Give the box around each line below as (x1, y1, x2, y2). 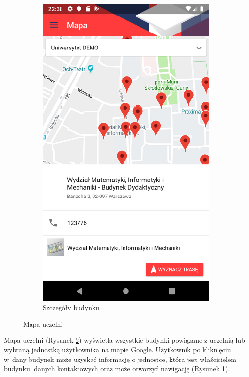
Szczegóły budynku (43, 302, 100, 312)
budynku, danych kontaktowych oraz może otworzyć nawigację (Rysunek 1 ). (4, 363, 230, 374)
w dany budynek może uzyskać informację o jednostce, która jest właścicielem (4, 354, 236, 364)
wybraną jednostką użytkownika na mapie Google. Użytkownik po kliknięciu (4, 344, 231, 354)
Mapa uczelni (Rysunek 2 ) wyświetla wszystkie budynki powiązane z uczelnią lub (4, 335, 245, 345)
